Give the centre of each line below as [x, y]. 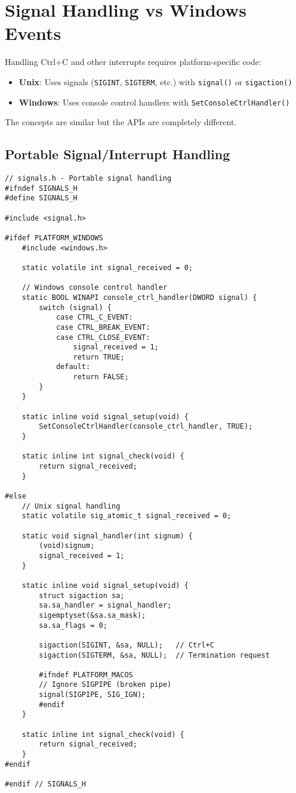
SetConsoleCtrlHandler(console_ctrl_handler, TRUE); [146, 427]
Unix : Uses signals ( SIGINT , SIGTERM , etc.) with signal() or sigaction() [155, 81]
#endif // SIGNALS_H [46, 784]
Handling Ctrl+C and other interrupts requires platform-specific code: [133, 62]
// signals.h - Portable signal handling [88, 179]
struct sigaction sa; [82, 595]
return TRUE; [99, 357]
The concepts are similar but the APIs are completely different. [121, 122]
